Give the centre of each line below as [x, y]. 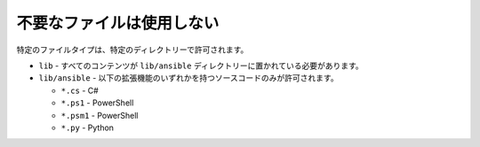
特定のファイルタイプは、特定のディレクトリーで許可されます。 [132, 50]
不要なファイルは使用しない [118, 23]
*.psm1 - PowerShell [100, 115]
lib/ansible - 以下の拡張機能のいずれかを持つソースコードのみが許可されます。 [188, 78]
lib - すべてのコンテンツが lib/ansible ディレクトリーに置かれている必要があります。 [201, 66]
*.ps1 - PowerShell [97, 103]
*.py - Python [88, 128]
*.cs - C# [80, 90]
